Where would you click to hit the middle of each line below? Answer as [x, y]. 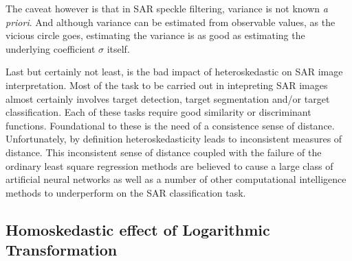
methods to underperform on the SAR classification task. [126, 192]
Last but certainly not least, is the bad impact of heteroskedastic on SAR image [174, 72]
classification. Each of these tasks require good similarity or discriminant [158, 112]
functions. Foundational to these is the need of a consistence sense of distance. [170, 125]
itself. [118, 48]
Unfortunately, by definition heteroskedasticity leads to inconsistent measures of [174, 139]
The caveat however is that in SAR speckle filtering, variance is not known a [167, 8]
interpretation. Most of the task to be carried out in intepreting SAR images [167, 85]
